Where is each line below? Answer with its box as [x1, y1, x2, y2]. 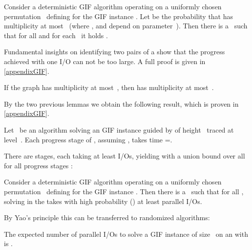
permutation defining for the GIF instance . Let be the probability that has [4, 11, 233, 21]
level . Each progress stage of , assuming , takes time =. [4, 134, 172, 144]
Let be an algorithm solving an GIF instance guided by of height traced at [4, 124, 234, 135]
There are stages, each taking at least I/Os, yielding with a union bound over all [4, 151, 245, 161]
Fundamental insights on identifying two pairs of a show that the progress [4, 46, 225, 57]
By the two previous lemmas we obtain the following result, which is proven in [4, 98, 239, 109]
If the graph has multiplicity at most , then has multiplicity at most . [4, 82, 214, 92]
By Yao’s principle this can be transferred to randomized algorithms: [4, 212, 210, 223]
